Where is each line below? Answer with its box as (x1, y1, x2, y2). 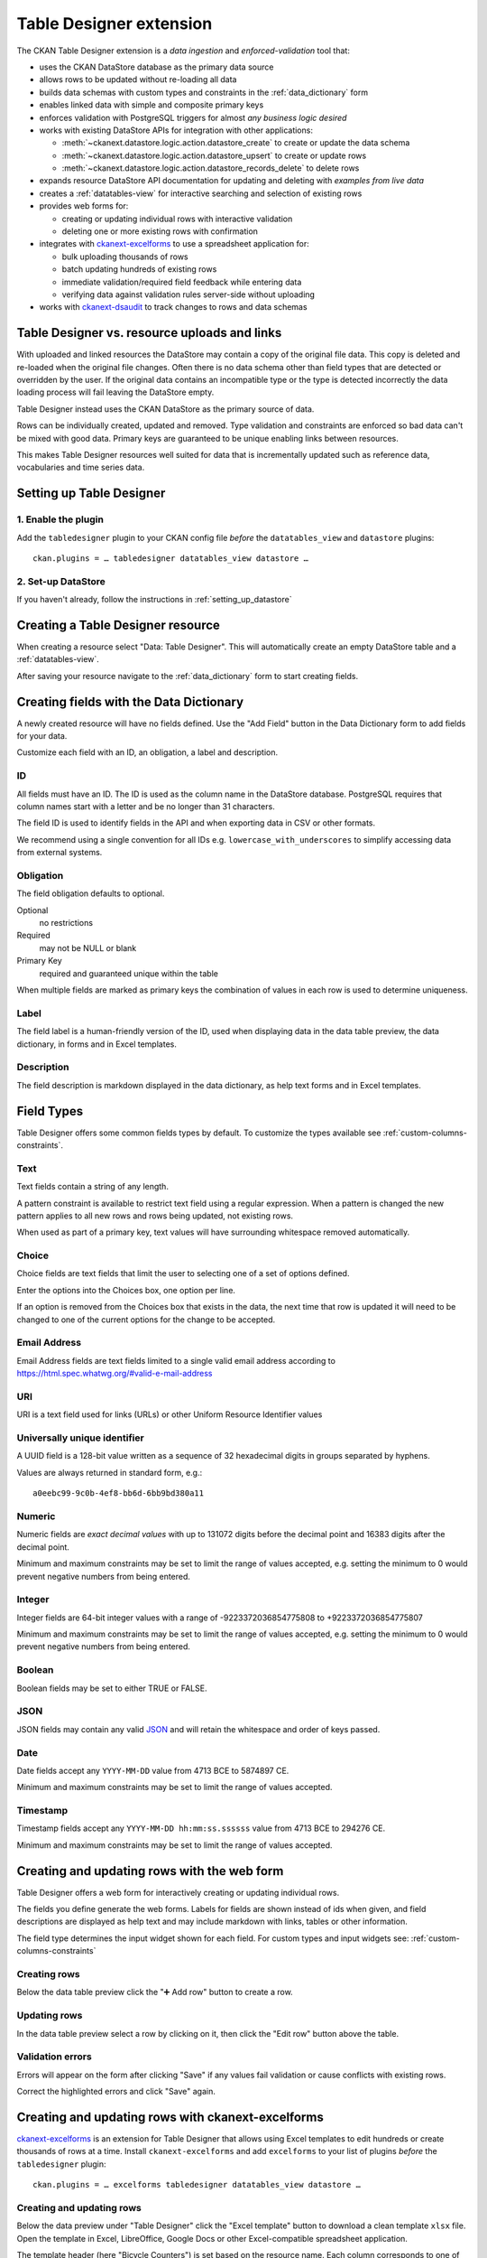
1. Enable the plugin (16, 513, 104, 526)
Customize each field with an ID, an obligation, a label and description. (16, 747, 279, 758)
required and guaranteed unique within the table (39, 967, 218, 979)
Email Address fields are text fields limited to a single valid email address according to (16, 1355, 335, 1366)
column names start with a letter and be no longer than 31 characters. (16, 800, 275, 812)
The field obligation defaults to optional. (16, 888, 165, 899)
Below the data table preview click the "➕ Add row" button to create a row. (16, 1987, 293, 1998)
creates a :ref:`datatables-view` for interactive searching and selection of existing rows (39, 188, 363, 199)
